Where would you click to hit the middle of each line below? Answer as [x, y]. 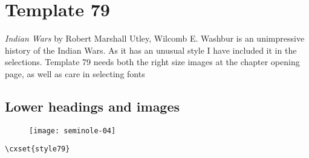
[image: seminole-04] [73, 131]
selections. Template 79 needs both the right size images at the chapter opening [152, 62]
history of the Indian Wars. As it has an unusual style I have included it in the [151, 50]
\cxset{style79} [37, 149]
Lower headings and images [93, 106]
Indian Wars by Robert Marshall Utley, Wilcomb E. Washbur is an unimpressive [155, 38]
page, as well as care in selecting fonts [75, 73]
